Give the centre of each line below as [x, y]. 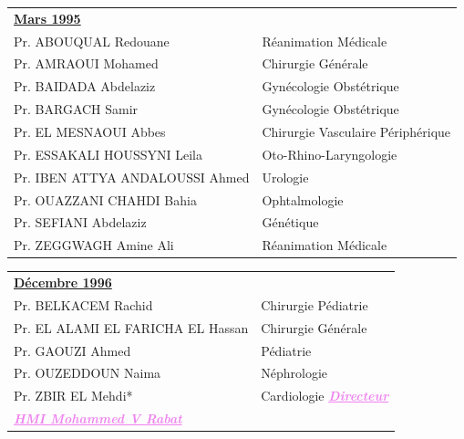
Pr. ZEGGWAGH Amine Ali [94, 245]
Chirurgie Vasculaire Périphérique [356, 131]
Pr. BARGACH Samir [76, 109]
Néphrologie [294, 373]
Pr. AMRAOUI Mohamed [86, 63]
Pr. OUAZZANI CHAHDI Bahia [105, 199]
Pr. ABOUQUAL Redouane [92, 41]
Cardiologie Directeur [325, 396]
